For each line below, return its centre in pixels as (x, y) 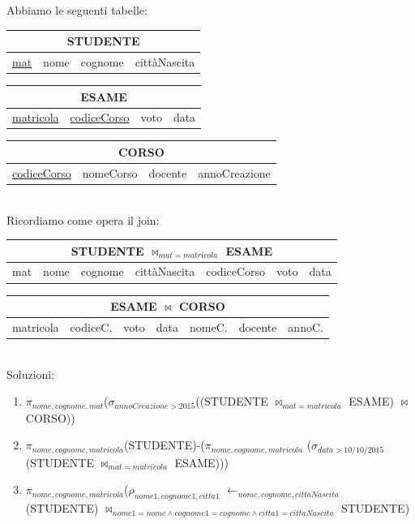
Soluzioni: (31, 374)
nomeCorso (110, 172)
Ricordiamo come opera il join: (83, 219)
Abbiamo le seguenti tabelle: (77, 10)
